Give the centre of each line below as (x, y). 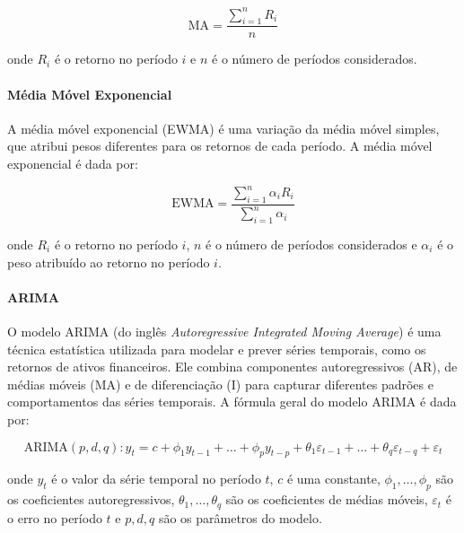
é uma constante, (333, 479)
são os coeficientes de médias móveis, (327, 499)
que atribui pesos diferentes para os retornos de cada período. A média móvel (220, 146)
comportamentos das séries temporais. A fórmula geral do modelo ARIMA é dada (232, 402)
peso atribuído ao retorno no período (109, 262)
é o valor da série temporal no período (156, 479)
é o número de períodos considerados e (311, 244)
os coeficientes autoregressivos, (91, 499)
